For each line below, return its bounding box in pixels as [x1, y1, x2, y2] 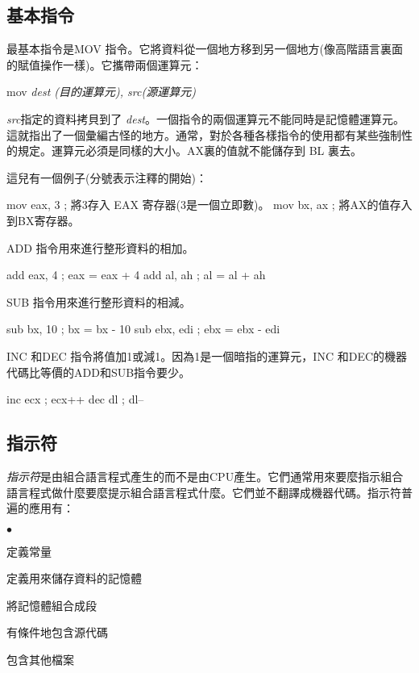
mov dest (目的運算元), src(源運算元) [6, 83, 196, 100]
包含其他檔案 [6, 651, 74, 668]
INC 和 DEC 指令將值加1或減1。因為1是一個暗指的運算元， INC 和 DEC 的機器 [6, 347, 408, 364]
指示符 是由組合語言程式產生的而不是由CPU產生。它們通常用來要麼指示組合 [6, 467, 404, 484]
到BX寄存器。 [6, 211, 80, 228]
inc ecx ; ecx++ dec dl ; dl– [6, 391, 144, 408]
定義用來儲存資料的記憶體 [6, 570, 142, 587]
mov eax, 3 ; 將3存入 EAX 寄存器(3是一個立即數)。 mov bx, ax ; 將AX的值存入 [6, 196, 413, 213]
